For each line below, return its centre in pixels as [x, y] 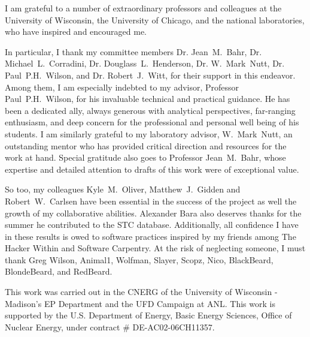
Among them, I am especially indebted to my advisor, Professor [122, 87]
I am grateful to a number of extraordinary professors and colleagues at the [143, 8]
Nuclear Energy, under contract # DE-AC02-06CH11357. [110, 327]
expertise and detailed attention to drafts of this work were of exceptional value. [152, 169]
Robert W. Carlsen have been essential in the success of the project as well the [151, 201]
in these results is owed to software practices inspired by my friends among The [151, 236]
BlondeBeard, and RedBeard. [59, 271]
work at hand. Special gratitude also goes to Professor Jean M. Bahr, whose [145, 157]
